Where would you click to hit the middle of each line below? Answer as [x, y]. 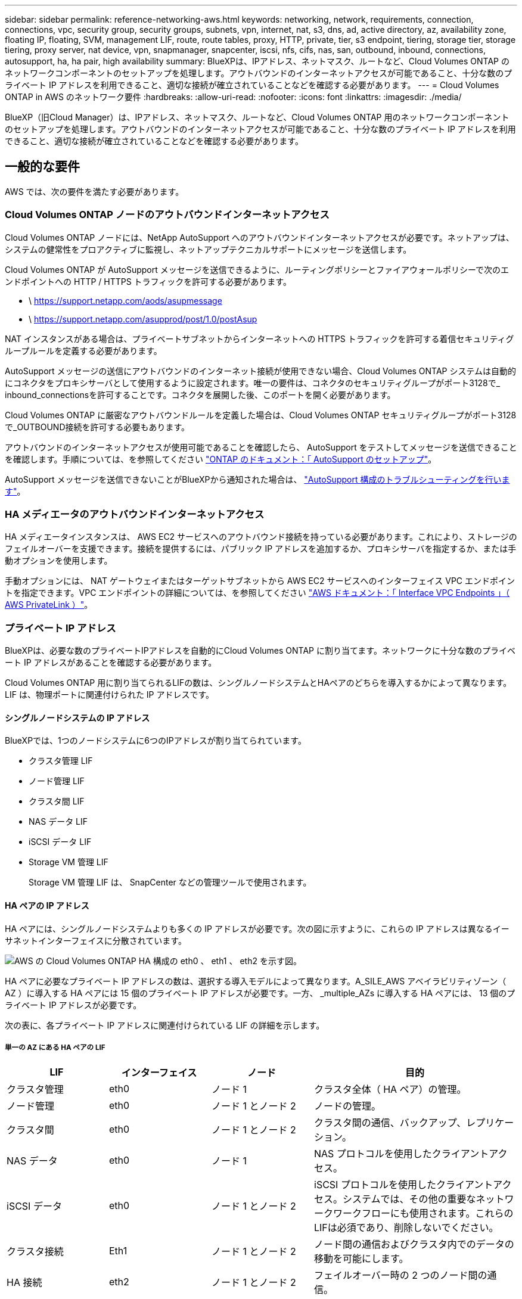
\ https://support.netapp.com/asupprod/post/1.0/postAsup [143, 319]
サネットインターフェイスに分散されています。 [96, 940]
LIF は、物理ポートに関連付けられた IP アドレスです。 [110, 695]
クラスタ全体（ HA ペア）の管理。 [390, 1090]
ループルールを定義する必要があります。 [83, 350]
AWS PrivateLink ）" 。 [49, 605]
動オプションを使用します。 [59, 561]
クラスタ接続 [35, 1252]
